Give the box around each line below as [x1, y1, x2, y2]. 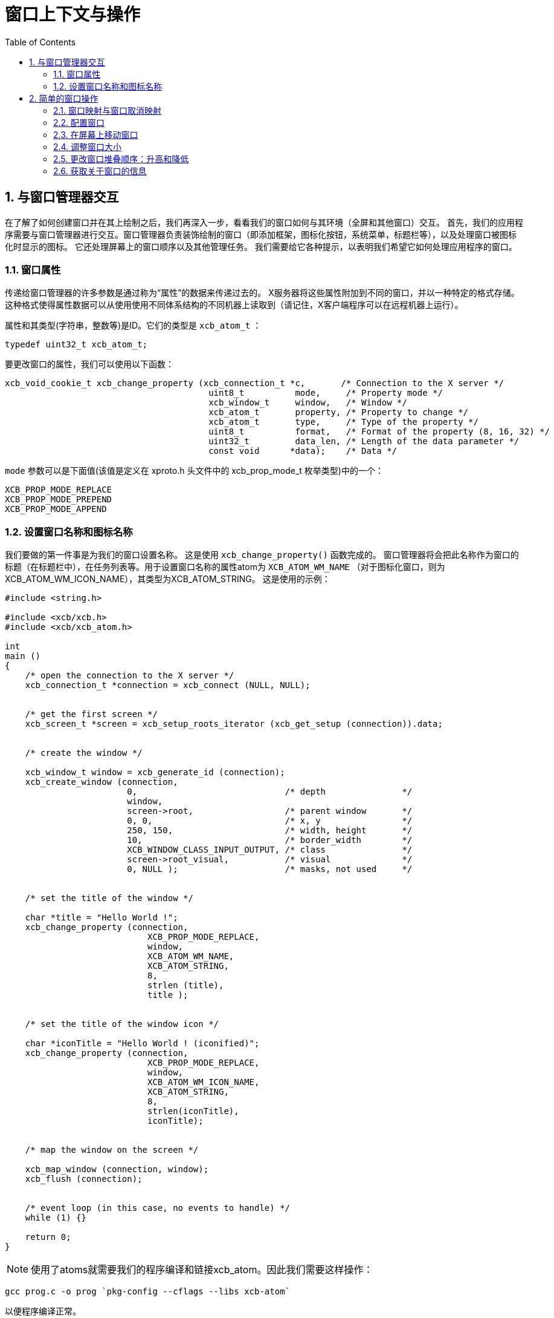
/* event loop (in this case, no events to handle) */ [25, 1203, 291, 1213]
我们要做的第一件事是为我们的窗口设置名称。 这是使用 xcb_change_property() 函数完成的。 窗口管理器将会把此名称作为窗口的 [5, 549, 519, 560]
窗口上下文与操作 [5, 4, 141, 25]
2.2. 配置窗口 [53, 117, 105, 128]
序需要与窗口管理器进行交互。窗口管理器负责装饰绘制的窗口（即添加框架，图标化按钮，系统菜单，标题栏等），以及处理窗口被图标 [5, 229, 517, 240]
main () [5, 651, 41, 661]
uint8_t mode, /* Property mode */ [208, 388, 443, 398]
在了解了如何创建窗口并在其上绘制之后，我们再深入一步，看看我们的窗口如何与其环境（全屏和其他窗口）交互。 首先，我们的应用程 [5, 217, 523, 228]
